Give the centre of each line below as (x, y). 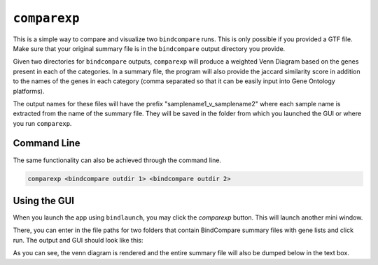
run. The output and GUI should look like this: (78, 240)
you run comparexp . (42, 123)
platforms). (29, 91)
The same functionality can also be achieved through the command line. (117, 160)
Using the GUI (44, 200)
